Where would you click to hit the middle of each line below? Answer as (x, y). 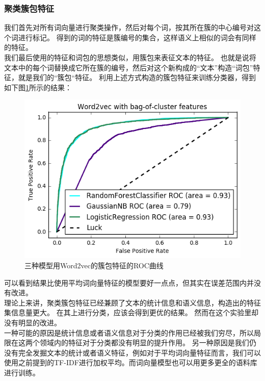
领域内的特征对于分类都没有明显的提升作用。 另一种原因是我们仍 (148, 342)
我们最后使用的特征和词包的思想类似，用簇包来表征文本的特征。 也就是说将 (130, 57)
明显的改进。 (39, 322)
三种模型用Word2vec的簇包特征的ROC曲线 (94, 265)
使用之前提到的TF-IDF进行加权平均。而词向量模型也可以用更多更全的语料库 (131, 362)
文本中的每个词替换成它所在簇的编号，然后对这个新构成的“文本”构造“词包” (129, 67)
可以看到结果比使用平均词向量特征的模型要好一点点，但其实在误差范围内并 (129, 282)
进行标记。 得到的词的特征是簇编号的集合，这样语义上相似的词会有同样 (137, 37)
